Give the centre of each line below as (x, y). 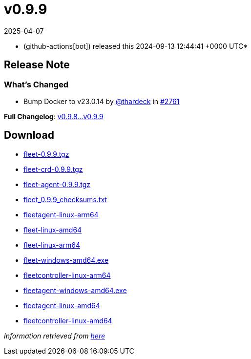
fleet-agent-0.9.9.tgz (57, 184)
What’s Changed (36, 84)
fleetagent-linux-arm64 (61, 214)
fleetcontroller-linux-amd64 (68, 320)
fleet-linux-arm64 (52, 245)
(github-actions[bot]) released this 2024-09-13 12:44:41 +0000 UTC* (136, 46)
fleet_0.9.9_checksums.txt (65, 199)
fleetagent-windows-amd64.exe (75, 290)
